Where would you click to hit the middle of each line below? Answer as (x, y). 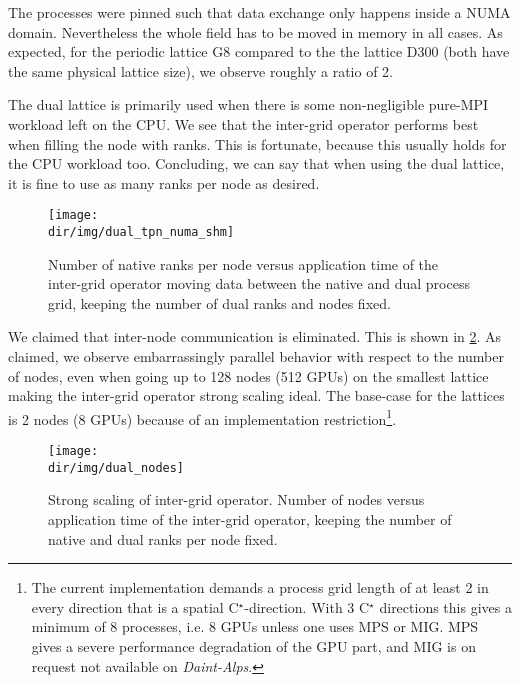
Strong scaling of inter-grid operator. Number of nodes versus (236, 499)
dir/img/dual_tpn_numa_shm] (141, 232)
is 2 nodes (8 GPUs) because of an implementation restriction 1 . (202, 417)
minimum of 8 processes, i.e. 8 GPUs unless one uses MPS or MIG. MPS (255, 626)
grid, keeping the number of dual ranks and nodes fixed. (219, 302)
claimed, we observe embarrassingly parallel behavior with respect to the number (256, 356)
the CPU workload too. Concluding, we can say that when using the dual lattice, (256, 163)
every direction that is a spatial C (135, 606)
